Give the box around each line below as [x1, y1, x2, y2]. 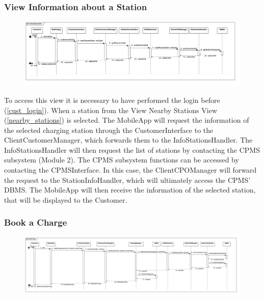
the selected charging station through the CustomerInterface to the [4, 124, 214, 135]
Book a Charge [4, 216, 67, 229]
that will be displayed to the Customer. [4, 194, 127, 205]
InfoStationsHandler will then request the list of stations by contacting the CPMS [4, 144, 260, 155]
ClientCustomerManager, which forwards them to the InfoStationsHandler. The [4, 134, 253, 145]
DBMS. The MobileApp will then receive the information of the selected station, [4, 184, 256, 195]
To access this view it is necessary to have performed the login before [4, 94, 220, 105]
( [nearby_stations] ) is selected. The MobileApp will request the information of [4, 115, 249, 125]
